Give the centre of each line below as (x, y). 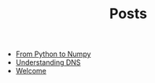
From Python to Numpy (53, 54)
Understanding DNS (48, 62)
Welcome (31, 71)
